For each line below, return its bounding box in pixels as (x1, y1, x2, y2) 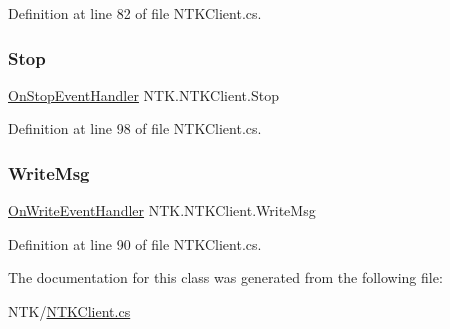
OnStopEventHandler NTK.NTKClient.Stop (8, 84, 279, 105)
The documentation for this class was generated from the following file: (8, 267, 443, 288)
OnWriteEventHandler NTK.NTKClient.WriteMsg (8, 200, 316, 221)
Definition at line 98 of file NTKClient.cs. (8, 118, 262, 139)
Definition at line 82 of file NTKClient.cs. (8, 3, 262, 23)
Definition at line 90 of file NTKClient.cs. (8, 233, 262, 254)
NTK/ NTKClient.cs (8, 301, 131, 321)
